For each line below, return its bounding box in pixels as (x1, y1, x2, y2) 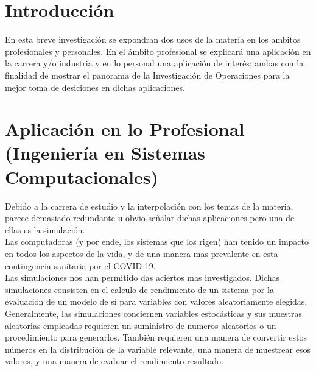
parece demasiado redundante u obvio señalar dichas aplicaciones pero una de (5, 211, 295, 224)
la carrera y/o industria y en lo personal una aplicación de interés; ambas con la (5, 57, 304, 69)
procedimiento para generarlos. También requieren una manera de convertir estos (5, 331, 307, 344)
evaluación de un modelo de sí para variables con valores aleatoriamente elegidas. (5, 295, 307, 308)
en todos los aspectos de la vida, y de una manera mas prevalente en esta (5, 247, 278, 260)
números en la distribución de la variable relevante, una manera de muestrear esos (5, 342, 311, 355)
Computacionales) (5, 164, 158, 189)
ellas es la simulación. (5, 223, 85, 236)
